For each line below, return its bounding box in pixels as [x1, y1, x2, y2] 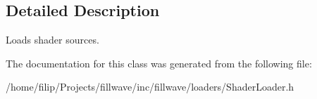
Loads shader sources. [6, 32, 99, 47]
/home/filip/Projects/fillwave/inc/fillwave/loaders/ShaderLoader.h [6, 79, 294, 94]
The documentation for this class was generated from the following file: [6, 55, 312, 70]
